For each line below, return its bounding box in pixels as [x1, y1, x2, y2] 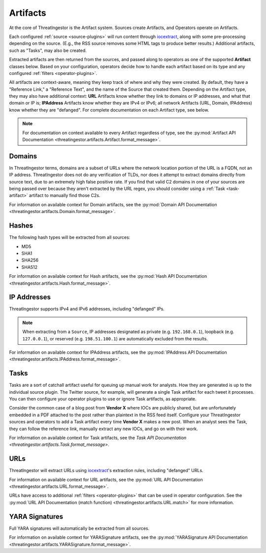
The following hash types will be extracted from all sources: [9, 234, 131, 240]
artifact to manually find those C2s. [29, 192, 100, 198]
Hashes [9, 221, 33, 230]
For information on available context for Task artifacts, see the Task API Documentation [9, 435, 187, 441]
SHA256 [21, 257, 39, 263]
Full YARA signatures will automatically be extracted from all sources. [9, 525, 150, 531]
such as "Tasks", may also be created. [9, 47, 87, 53]
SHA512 [21, 264, 38, 270]
